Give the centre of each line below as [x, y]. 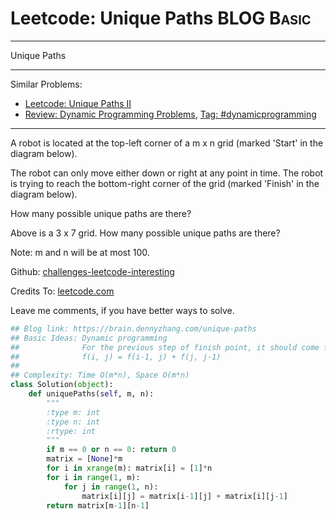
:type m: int [73, 412]
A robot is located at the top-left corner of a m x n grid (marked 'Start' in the [167, 143]
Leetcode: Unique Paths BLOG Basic [161, 18]
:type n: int [73, 422]
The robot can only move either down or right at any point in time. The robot [167, 173]
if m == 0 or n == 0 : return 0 [111, 450]
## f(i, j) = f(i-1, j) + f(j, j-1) [116, 357]
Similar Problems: [46, 84]
